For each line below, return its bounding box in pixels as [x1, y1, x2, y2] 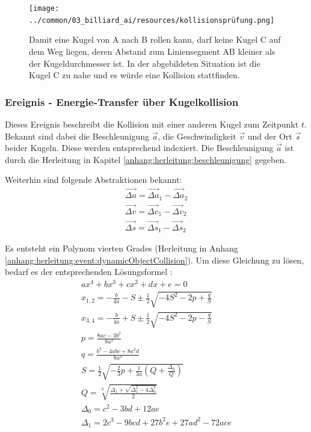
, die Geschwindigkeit [158, 129, 236, 142]
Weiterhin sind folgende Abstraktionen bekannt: [5, 173, 182, 186]
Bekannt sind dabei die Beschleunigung [5, 129, 150, 142]
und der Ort [247, 129, 292, 142]
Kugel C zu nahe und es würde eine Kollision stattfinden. [29, 69, 240, 81]
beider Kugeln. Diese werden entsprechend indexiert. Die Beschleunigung [5, 141, 274, 154]
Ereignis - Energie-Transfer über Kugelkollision [5, 94, 239, 109]
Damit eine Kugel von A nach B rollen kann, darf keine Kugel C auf [29, 33, 281, 46]
